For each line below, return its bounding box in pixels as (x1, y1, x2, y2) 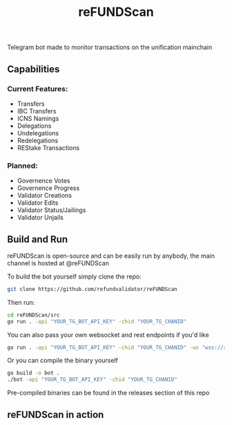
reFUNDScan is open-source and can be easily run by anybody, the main (7, 252, 215, 260)
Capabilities (7, 63, 60, 75)
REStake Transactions (17, 143, 80, 152)
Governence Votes (17, 177, 70, 185)
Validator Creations (17, 191, 72, 200)
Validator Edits (17, 198, 59, 207)
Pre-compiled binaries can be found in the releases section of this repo (7, 388, 210, 397)
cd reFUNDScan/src (7, 312, 60, 319)
